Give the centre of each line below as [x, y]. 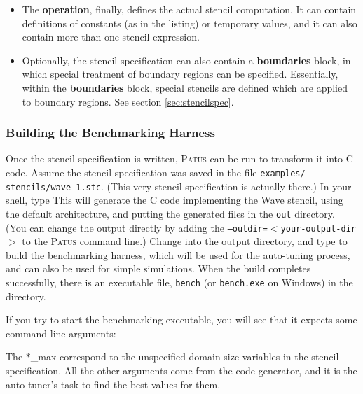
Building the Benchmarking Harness [110, 133]
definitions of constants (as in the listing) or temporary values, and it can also [190, 23]
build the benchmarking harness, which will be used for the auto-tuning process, [178, 254]
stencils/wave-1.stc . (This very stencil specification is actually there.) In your [179, 186]
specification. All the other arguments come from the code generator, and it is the [181, 370]
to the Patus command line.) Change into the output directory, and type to [185, 241]
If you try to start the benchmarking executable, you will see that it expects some [181, 319]
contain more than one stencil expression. [111, 37]
